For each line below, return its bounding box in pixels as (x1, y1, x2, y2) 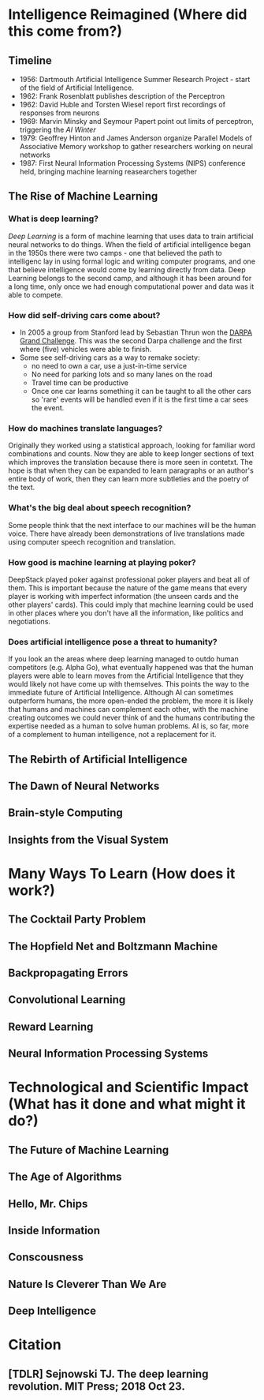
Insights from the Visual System (8, 833, 169, 846)
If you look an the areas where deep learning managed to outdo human (8, 654, 239, 664)
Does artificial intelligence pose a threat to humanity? (8, 636, 218, 647)
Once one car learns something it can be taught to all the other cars (31, 386, 252, 395)
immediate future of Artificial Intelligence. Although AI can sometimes (8, 688, 234, 698)
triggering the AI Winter (19, 125, 96, 134)
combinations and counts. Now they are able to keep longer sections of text (8, 449, 255, 459)
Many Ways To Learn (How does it (8, 864, 236, 882)
